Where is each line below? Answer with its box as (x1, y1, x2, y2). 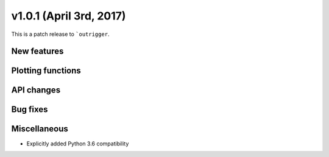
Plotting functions (11, 66, 82, 76)
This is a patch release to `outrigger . (11, 30, 110, 38)
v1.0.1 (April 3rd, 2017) (11, 9, 126, 23)
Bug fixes (11, 104, 48, 115)
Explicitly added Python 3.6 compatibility (26, 140, 129, 147)
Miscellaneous (11, 124, 68, 134)
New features (11, 46, 64, 57)
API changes (11, 85, 61, 96)
